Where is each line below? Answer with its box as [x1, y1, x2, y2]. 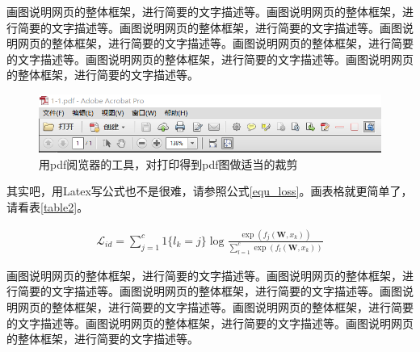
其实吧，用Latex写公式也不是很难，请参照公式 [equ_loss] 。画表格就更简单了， [6, 182, 413, 199]
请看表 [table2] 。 [6, 199, 89, 216]
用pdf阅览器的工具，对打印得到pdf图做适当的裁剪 [39, 155, 298, 172]
